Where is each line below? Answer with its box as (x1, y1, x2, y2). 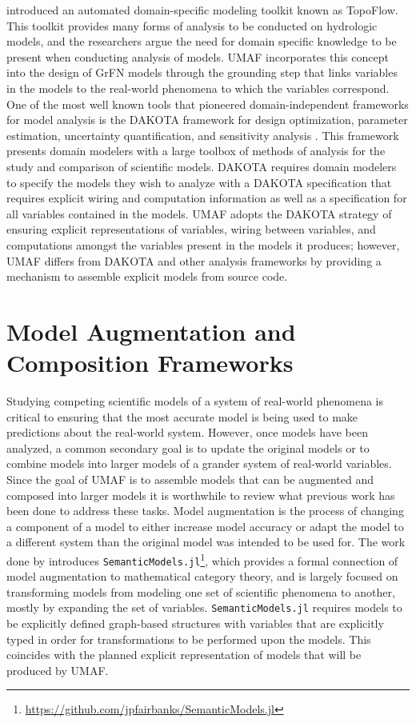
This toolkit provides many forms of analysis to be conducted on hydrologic (6, 17, 378, 34)
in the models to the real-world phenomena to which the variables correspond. (6, 79, 390, 96)
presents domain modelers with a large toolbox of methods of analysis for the (6, 142, 386, 159)
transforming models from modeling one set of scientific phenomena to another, (6, 583, 395, 600)
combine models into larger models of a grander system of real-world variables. (6, 455, 392, 472)
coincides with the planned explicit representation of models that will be (6, 646, 362, 663)
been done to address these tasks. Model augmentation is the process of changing (6, 502, 404, 519)
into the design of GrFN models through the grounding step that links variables (6, 64, 398, 81)
